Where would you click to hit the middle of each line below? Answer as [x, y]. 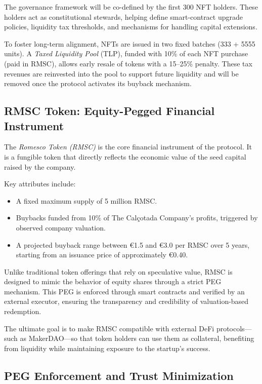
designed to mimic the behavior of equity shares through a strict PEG [113, 281]
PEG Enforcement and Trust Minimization [119, 375]
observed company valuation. [61, 227]
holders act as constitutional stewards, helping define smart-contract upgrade [123, 16]
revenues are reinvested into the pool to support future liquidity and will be [121, 73]
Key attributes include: [40, 184]
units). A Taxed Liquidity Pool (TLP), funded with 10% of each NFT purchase [126, 53]
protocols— [234, 328]
